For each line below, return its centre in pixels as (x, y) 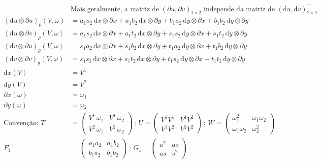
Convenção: (21, 123)
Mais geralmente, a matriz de (115, 9)
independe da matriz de (239, 9)
